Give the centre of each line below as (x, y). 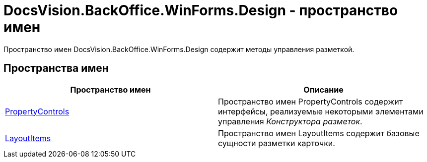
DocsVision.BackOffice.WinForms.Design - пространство (201, 10)
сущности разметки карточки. (277, 143)
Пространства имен (56, 68)
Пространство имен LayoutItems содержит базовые (319, 133)
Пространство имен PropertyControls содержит (311, 101)
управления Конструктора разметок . (290, 121)
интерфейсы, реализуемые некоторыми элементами (321, 111)
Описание (323, 89)
